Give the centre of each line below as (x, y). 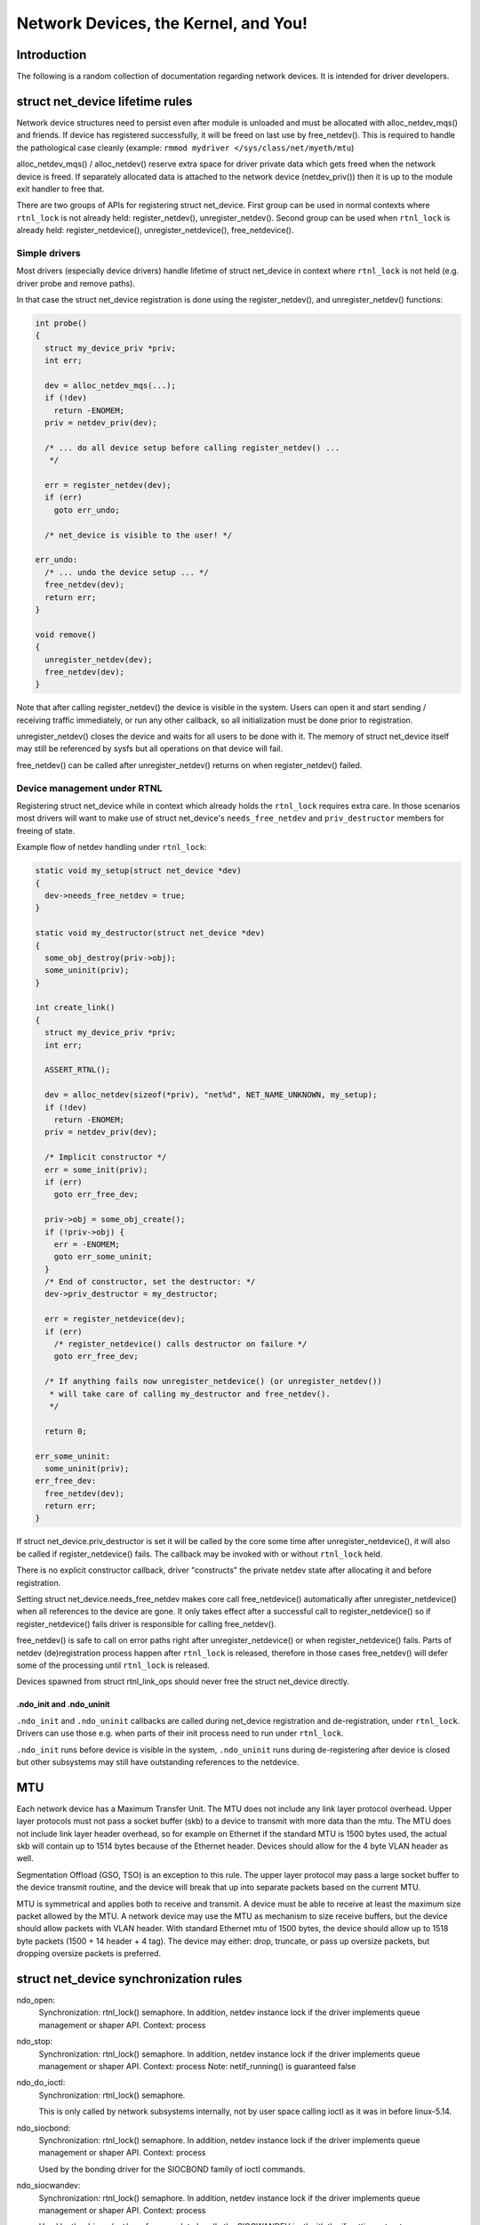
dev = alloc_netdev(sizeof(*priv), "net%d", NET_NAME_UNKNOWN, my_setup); (211, 1095)
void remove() (66, 635)
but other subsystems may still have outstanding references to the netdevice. (158, 1761)
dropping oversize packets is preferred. (89, 1954)
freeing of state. (46, 830)
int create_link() (75, 1007)
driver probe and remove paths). (76, 283)
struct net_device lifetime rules (104, 101)
